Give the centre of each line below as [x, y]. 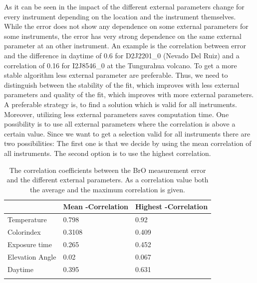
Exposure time [30, 244]
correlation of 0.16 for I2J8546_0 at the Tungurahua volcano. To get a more [121, 65]
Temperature [27, 219]
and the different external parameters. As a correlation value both [108, 180]
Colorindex [24, 231]
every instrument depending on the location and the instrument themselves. [120, 16]
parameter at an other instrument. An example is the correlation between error [125, 46]
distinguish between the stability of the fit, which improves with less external [122, 84]
